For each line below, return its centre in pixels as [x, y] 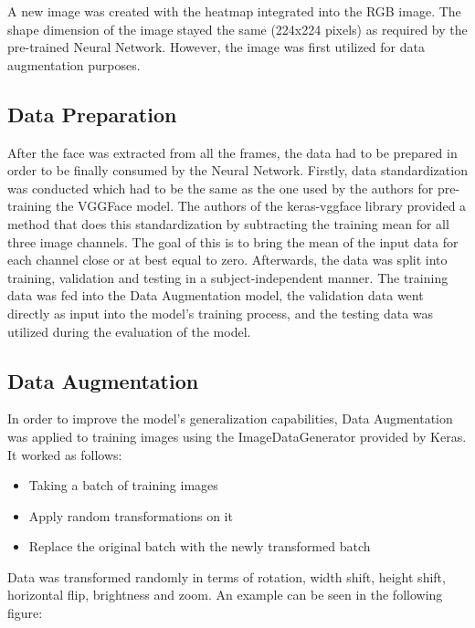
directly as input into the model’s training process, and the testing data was [221, 313]
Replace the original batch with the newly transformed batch [200, 546]
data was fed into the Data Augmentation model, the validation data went [216, 295]
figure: [25, 613]
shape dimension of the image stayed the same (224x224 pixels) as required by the [237, 29]
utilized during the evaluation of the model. [129, 331]
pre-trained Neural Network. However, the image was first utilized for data [216, 47]
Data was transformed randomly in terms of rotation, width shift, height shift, [227, 576]
